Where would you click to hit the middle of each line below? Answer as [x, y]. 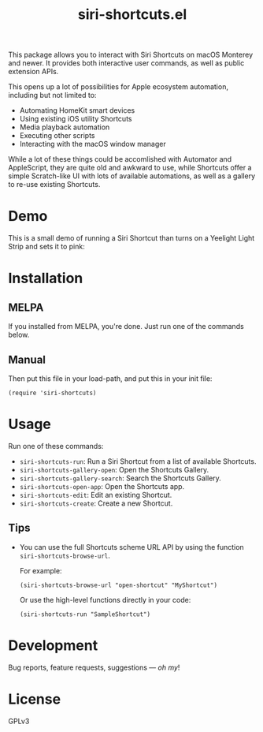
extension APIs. [33, 72]
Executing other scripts [57, 136]
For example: [41, 570]
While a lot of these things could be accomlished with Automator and [120, 159]
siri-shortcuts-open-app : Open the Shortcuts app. [102, 486]
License [35, 699]
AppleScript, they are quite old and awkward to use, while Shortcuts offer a [130, 168]
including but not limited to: [52, 95]
